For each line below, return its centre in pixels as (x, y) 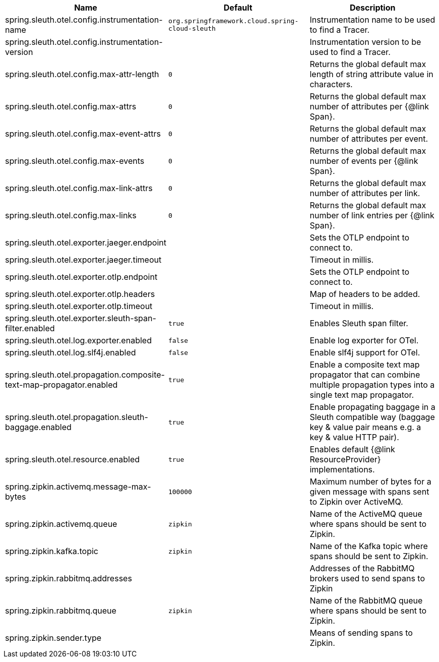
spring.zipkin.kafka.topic (52, 551)
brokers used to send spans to (367, 578)
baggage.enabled (38, 427)
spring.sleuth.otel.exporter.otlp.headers (80, 294)
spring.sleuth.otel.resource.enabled (73, 459)
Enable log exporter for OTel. (364, 340)
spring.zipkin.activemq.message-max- (78, 487)
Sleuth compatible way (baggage (372, 417)
